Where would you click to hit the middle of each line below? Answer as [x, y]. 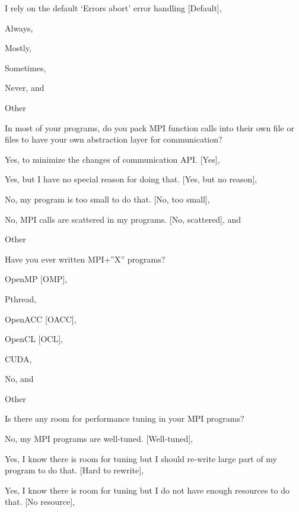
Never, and [25, 88]
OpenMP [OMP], [36, 279]
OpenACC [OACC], [41, 319]
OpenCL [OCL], [34, 339]
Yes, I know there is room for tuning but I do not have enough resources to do [147, 490]
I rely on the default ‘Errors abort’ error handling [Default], [113, 8]
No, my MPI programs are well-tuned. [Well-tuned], [99, 439]
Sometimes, [26, 67]
